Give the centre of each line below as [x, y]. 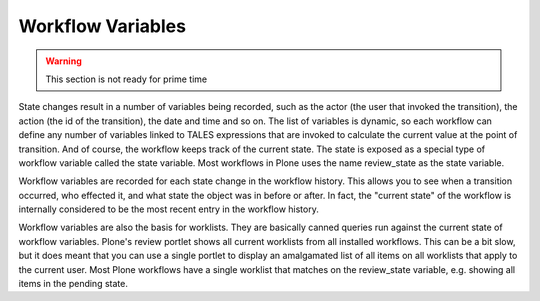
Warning [63, 61]
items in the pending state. [73, 284]
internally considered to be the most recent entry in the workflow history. [168, 209]
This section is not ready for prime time [126, 79]
